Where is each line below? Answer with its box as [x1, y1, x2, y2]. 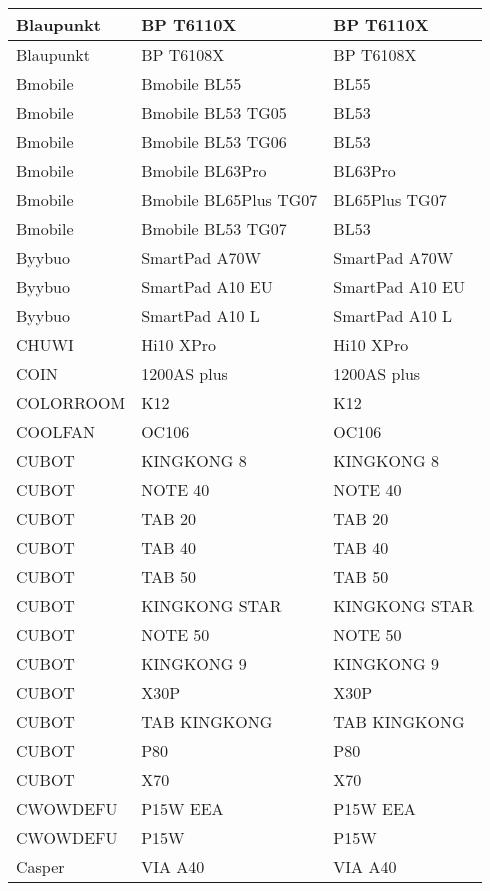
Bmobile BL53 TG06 [141, 130, 287, 153]
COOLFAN [16, 420, 96, 443]
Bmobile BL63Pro [141, 159, 267, 182]
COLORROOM [16, 391, 126, 414]
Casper [16, 855, 65, 878]
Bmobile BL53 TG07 [141, 217, 287, 240]
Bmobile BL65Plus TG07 [141, 188, 318, 211]
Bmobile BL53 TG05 [141, 101, 287, 124]
